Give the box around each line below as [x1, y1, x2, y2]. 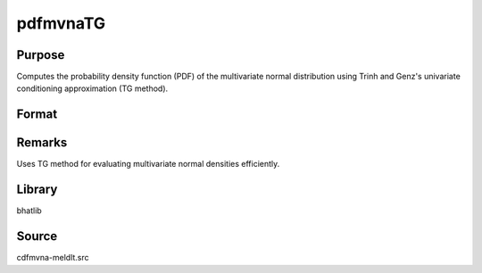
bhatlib [16, 205, 42, 216]
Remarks [16, 135, 68, 151]
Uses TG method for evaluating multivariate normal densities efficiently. [16, 159, 280, 170]
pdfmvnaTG [16, 13, 106, 33]
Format [16, 107, 58, 122]
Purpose [16, 47, 65, 62]
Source [16, 228, 58, 244]
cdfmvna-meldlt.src [16, 252, 89, 263]
